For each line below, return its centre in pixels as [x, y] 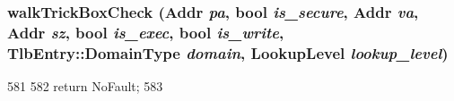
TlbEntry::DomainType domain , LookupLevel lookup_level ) [228, 52]
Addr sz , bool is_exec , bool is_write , [146, 32]
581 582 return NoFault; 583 [85, 86]
